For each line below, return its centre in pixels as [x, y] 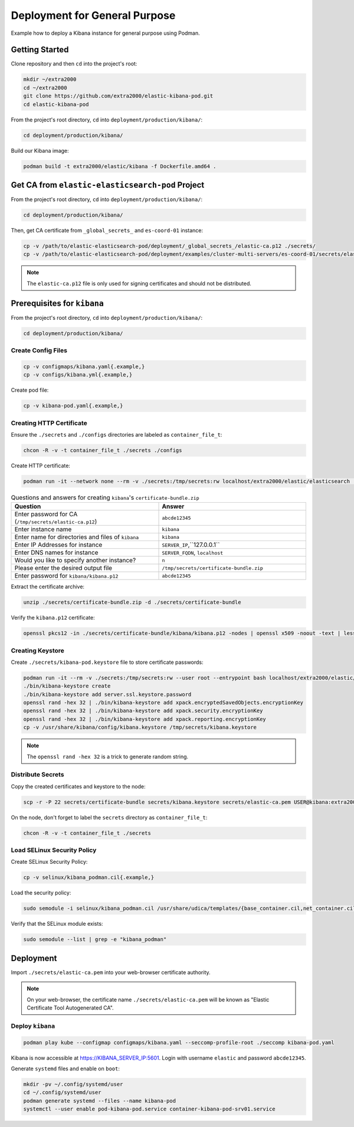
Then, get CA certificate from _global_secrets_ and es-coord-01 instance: [107, 231]
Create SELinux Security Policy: [49, 862]
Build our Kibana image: [40, 150]
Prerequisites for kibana [58, 303]
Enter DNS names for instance [56, 553]
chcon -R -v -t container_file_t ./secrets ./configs [103, 450]
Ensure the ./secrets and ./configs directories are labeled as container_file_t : [117, 434]
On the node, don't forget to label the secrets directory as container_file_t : [109, 817]
